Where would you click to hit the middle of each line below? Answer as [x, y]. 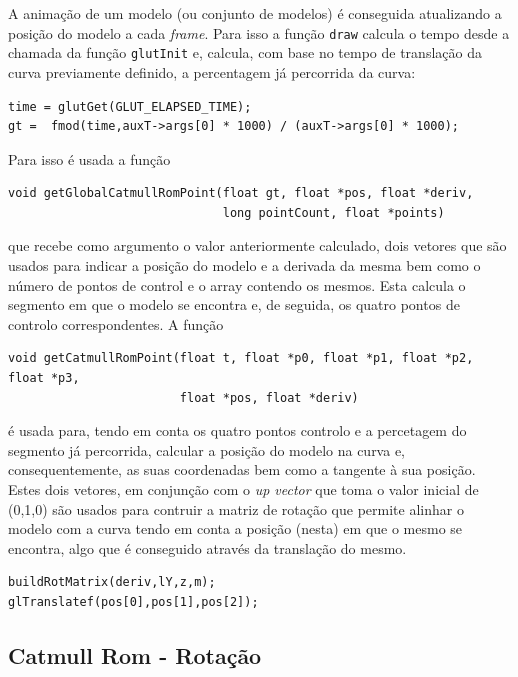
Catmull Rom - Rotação [135, 654]
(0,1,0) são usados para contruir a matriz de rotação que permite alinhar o [236, 508]
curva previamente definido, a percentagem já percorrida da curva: [212, 71]
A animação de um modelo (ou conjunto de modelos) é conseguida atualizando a [255, 13]
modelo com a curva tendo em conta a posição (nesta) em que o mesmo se [235, 528]
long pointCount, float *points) [333, 212]
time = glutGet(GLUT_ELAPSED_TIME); [130, 106]
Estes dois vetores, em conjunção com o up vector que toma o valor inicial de [243, 489]
